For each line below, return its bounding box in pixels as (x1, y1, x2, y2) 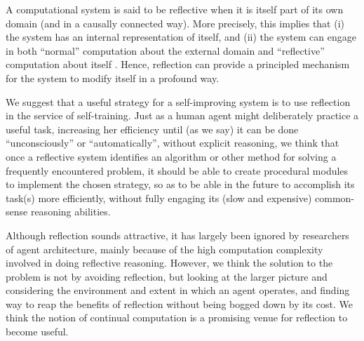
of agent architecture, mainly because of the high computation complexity (6, 241, 323, 256)
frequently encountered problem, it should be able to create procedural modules (6, 163, 349, 178)
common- (315, 190, 355, 205)
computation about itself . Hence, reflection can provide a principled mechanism (6, 57, 350, 72)
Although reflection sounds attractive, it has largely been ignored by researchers (6, 227, 349, 242)
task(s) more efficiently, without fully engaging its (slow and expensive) (6, 190, 312, 205)
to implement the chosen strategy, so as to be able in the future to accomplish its (6, 177, 355, 192)
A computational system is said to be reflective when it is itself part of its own (6, 2, 344, 16)
